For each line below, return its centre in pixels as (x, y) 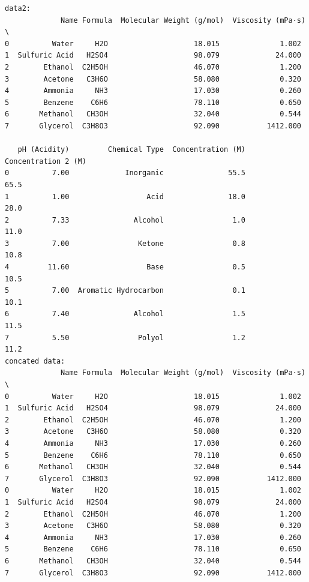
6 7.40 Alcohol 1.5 (125, 314)
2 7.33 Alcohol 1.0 (125, 220)
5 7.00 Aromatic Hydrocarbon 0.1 (125, 291)
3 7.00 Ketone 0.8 (125, 243)
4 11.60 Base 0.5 (125, 267)
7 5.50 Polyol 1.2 (125, 337)
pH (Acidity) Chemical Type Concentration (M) (131, 150)
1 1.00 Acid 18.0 (125, 196)
